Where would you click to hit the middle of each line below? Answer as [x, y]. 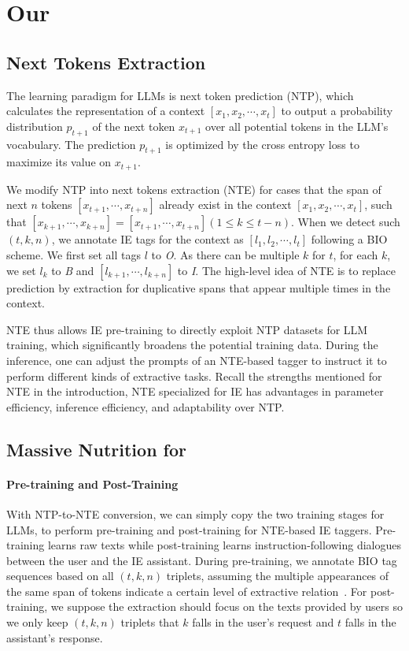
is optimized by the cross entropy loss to [262, 144]
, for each [356, 255]
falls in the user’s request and [263, 622]
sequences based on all [60, 576]
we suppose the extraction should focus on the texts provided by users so [227, 606]
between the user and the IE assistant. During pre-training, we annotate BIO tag [202, 560]
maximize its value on [59, 162]
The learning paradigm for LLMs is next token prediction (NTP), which [180, 95]
